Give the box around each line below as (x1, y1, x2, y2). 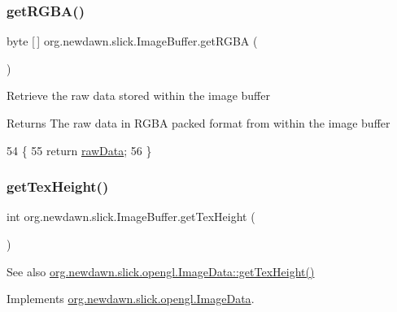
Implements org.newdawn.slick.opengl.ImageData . (7, 290, 255, 307)
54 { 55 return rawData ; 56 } (7, 141, 152, 158)
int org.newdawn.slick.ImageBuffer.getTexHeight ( (7, 208, 255, 225)
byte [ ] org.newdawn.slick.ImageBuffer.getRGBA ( (7, 32, 258, 50)
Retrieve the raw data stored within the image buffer (7, 87, 270, 104)
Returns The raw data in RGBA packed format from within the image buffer (7, 115, 390, 131)
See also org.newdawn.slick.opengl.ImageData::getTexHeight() (7, 262, 315, 279)
